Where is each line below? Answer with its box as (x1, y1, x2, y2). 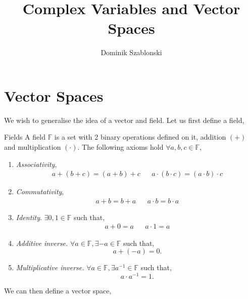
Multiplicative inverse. (16, 262, 84, 273)
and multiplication (4, 142, 61, 152)
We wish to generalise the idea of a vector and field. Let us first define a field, (4, 114, 244, 125)
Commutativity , (16, 186, 64, 197)
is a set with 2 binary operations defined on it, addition (54, 132, 226, 142)
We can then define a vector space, (4, 285, 112, 295)
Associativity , (16, 158, 57, 169)
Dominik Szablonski (101, 47, 162, 58)
